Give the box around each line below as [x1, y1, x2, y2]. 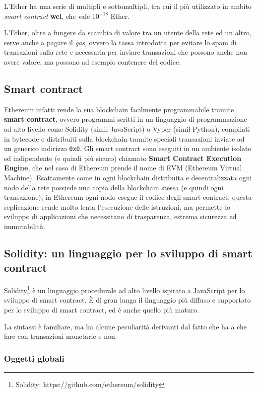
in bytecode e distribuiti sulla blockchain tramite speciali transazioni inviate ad [4, 133, 245, 144]
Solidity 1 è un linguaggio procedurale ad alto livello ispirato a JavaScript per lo [4, 284, 245, 295]
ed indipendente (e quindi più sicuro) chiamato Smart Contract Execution [4, 153, 242, 163]
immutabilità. [4, 221, 45, 231]
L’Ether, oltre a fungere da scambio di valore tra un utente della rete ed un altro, [4, 27, 252, 38]
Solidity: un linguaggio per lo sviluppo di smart [4, 245, 253, 260]
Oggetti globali [4, 352, 64, 364]
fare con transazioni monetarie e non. [4, 331, 117, 341]
